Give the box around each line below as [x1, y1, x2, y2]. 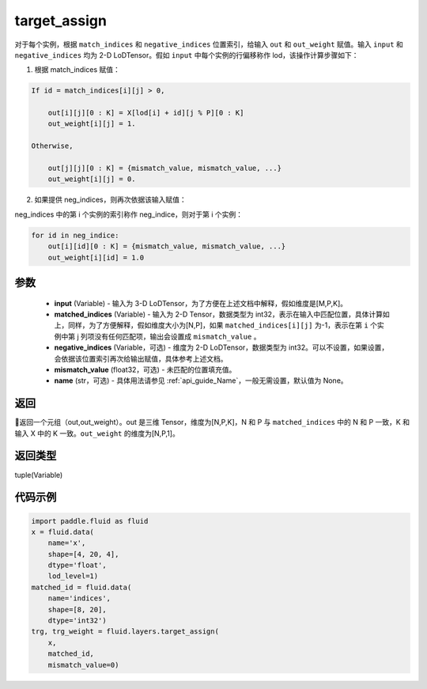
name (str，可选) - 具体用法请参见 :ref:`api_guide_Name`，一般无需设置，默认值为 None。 [54, 376, 348, 385]
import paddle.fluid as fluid [31, 517, 149, 525]
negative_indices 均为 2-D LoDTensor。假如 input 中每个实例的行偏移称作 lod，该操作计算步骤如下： [14, 50, 359, 59]
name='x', [47, 539, 86, 547]
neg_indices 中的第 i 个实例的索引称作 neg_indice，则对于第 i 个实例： [14, 210, 244, 219]
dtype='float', [47, 561, 107, 570]
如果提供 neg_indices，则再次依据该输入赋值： [34, 195, 187, 205]
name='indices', [47, 594, 111, 603]
